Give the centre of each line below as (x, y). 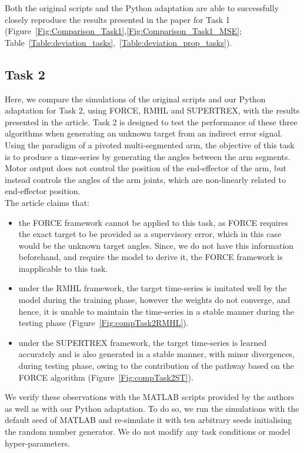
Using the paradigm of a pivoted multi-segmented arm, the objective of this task (150, 144)
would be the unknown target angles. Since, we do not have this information (156, 245)
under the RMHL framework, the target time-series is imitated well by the (153, 288)
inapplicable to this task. (63, 268)
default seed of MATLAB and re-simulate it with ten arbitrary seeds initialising (148, 420)
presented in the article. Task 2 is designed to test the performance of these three (151, 121)
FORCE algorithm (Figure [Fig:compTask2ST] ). (106, 377)
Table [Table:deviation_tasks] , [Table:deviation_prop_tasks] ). (118, 42)
